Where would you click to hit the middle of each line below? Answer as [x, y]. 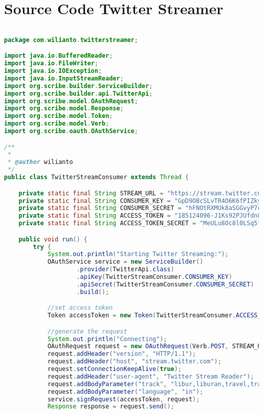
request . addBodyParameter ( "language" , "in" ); [125, 391]
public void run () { [53, 239]
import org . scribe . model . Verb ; [57, 124]
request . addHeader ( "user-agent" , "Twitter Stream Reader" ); [151, 376]
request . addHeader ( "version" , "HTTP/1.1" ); [122, 354]
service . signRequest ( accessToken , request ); [123, 399]
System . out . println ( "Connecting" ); [107, 339]
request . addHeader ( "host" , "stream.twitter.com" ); [134, 362]
